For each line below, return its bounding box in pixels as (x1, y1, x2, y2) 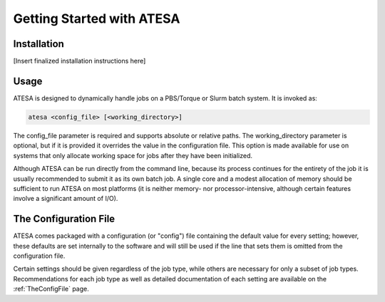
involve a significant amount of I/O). (13, 194, 118, 203)
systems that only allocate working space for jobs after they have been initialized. (13, 151, 253, 160)
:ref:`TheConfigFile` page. (13, 285, 89, 293)
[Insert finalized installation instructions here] (13, 57, 146, 66)
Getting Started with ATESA (13, 11, 180, 26)
